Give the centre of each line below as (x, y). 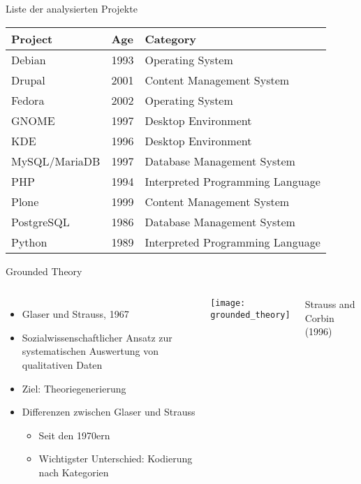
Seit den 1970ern (74, 435)
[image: (228, 303)
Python (29, 242)
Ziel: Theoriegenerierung (74, 388)
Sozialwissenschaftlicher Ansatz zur (97, 337)
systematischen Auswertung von (90, 351)
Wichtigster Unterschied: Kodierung (116, 459)
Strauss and (330, 304)
